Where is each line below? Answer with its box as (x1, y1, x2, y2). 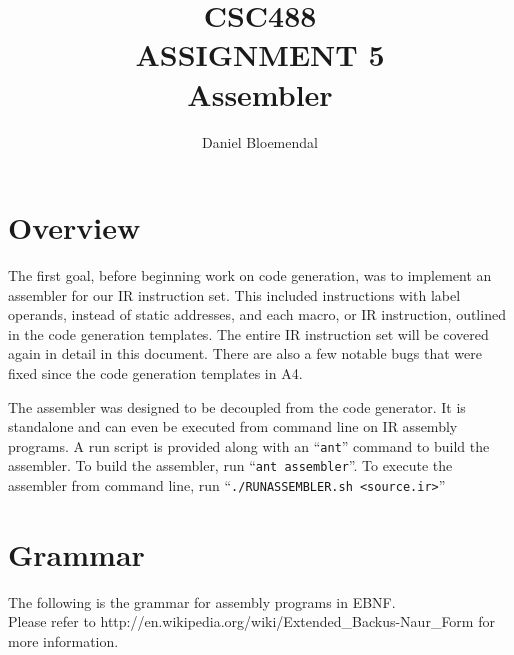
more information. (8, 631, 119, 652)
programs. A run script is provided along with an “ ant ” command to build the (8, 435, 490, 456)
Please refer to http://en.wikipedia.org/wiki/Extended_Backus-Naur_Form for (8, 611, 495, 632)
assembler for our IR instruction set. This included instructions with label (8, 284, 461, 305)
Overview (8, 207, 141, 248)
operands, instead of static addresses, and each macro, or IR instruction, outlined (8, 304, 506, 325)
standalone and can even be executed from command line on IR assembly (8, 416, 458, 437)
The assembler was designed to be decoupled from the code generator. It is (8, 396, 466, 417)
